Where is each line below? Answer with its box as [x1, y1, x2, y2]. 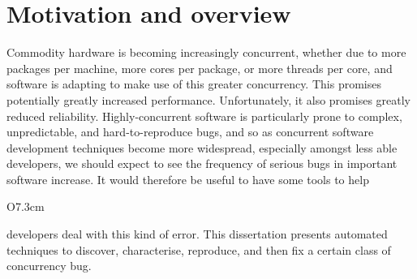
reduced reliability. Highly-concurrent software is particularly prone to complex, [6, 107, 402, 124]
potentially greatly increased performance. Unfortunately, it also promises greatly [6, 91, 411, 108]
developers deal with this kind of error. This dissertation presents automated [6, 225, 388, 243]
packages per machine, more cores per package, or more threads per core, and [6, 59, 393, 76]
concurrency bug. [6, 257, 92, 274]
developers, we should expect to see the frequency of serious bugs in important [6, 155, 398, 172]
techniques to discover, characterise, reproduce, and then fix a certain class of [6, 241, 391, 258]
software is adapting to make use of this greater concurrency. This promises [6, 75, 381, 92]
